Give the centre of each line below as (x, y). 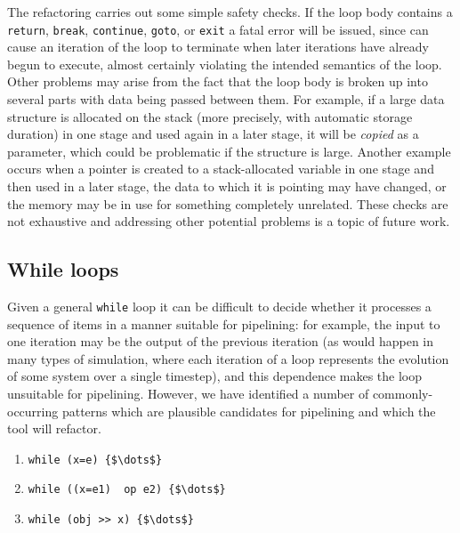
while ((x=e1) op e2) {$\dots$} (127, 490)
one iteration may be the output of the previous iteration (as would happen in (221, 341)
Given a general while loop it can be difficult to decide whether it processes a (219, 306)
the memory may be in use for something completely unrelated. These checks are (228, 203)
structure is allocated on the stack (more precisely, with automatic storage (210, 116)
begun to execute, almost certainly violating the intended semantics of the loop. (225, 64)
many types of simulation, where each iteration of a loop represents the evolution (228, 358)
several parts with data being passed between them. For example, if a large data (226, 99)
